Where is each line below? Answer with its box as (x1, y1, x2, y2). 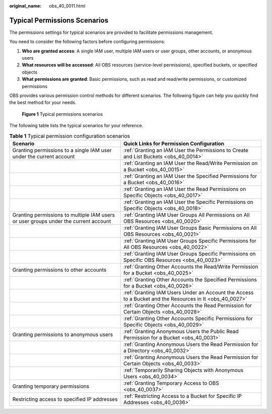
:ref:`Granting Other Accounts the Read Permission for (123, 302, 252, 309)
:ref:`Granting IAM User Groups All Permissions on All (123, 211, 250, 218)
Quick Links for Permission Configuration (123, 140, 225, 147)
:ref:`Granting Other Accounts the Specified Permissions (123, 276, 257, 283)
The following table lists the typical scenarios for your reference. (9, 123, 144, 129)
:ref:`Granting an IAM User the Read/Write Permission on (123, 160, 258, 167)
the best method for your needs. (9, 99, 77, 106)
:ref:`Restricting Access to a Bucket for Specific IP (123, 392, 242, 399)
